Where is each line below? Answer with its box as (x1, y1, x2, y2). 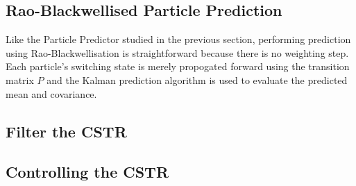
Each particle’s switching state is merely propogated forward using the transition (6, 59, 350, 74)
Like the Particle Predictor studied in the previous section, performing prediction (6, 32, 351, 46)
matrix (6, 72, 34, 87)
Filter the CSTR (6, 120, 127, 142)
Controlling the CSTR (6, 161, 169, 183)
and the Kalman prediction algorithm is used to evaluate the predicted (46, 72, 348, 87)
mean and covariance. (6, 86, 97, 101)
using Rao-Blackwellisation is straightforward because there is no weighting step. (6, 45, 349, 60)
